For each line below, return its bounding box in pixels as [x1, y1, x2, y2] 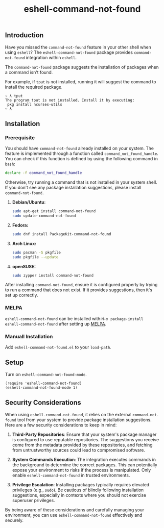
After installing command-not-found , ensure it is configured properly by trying [5, 282, 158, 288]
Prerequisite [5, 134, 35, 141]
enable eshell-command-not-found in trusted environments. [12, 472, 130, 478]
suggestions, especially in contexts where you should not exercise [12, 492, 146, 498]
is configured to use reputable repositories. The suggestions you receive [12, 436, 159, 442]
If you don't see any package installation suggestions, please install [5, 185, 141, 191]
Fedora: [12, 222, 28, 228]
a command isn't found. [5, 69, 53, 75]
